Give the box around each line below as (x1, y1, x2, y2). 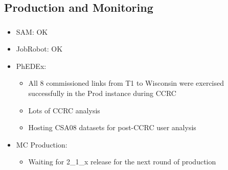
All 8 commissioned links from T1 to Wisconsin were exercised (28, 78, 224, 88)
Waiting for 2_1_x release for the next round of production (28, 156, 216, 167)
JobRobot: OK (16, 43, 63, 54)
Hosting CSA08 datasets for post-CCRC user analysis (28, 122, 196, 133)
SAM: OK (16, 26, 48, 37)
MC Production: (16, 139, 67, 150)
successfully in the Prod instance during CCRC (28, 88, 176, 99)
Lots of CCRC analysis (28, 105, 100, 115)
